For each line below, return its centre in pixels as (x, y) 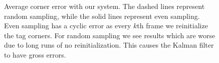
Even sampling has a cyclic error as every (68, 26)
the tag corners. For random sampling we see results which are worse (110, 35)
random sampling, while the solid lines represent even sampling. (102, 16)
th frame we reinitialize (172, 26)
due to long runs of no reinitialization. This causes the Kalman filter (109, 45)
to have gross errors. (35, 54)
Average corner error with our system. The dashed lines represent (104, 6)
